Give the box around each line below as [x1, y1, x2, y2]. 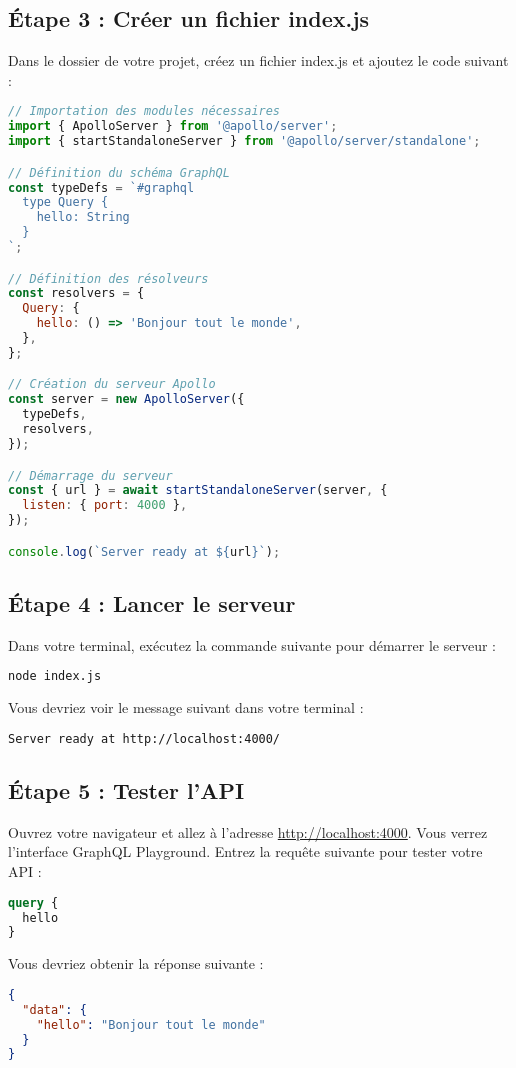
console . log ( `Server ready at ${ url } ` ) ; [8, 544, 281, 559]
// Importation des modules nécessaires [8, 104, 281, 119]
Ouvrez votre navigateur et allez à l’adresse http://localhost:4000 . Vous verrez [8, 821, 488, 842]
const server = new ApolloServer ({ [8, 392, 245, 407]
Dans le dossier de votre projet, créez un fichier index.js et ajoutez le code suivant [8, 50, 509, 71]
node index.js [8, 669, 102, 684]
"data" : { [22, 1002, 87, 1017]
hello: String [36, 210, 130, 225]
